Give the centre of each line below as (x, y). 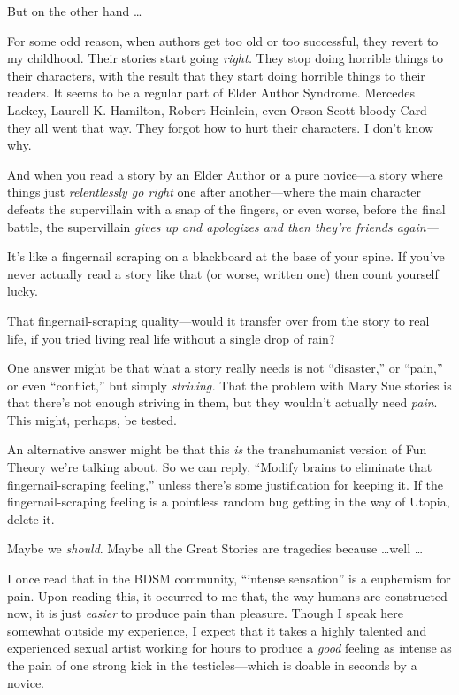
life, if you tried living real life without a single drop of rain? (171, 338)
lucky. (23, 291)
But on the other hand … (75, 11)
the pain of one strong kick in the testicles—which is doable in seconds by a (212, 665)
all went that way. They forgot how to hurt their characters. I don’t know (234, 127)
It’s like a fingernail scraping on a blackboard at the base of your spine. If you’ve (226, 256)
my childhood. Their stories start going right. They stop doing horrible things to (226, 58)
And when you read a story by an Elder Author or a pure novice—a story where (225, 174)
